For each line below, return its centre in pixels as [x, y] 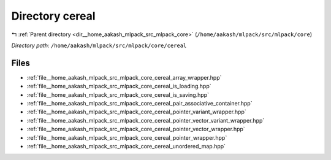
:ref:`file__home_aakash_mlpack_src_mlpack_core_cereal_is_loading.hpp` [119, 86]
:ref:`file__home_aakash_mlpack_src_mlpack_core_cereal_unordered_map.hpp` [126, 146]
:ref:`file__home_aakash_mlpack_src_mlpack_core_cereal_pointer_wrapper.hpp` [127, 137]
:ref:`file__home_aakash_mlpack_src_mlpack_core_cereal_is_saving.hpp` [118, 94]
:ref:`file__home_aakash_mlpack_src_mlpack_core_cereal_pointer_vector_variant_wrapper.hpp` [146, 120]
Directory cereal [53, 16]
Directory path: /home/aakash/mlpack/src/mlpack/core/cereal [99, 45]
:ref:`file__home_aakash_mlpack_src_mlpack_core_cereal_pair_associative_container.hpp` [139, 104]
